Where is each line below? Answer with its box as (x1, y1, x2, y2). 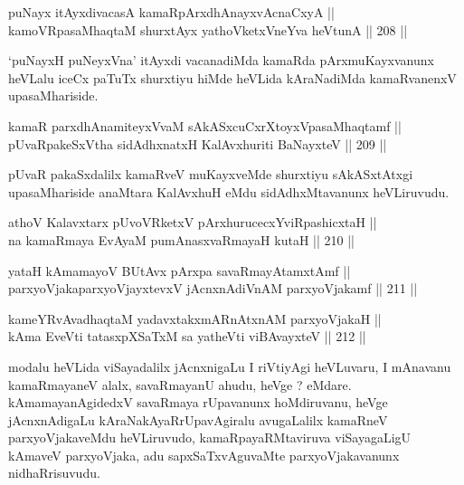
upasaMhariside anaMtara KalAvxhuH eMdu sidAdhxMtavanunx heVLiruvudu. (8, 182, 450, 201)
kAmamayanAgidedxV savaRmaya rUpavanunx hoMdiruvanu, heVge (8, 393, 388, 412)
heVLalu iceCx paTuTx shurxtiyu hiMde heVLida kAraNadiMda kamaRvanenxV (8, 68, 457, 87)
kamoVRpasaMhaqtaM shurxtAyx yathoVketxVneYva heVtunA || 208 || (8, 20, 408, 39)
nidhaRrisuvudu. (8, 463, 100, 482)
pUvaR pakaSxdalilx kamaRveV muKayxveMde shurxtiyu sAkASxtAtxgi (8, 165, 413, 184)
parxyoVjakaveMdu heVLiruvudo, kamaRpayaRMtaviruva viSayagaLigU (8, 428, 412, 447)
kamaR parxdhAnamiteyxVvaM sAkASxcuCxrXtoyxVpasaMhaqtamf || (8, 116, 402, 135)
